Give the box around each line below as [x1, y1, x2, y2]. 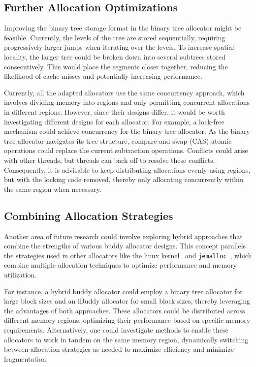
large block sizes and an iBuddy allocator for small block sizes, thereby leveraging [4, 296, 251, 306]
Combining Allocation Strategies [4, 208, 173, 223]
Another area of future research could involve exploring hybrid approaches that [4, 231, 243, 241]
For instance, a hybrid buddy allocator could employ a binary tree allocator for [4, 286, 243, 296]
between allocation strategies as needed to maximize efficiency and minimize [4, 344, 234, 354]
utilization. [4, 269, 37, 279]
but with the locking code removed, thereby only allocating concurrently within [4, 174, 244, 184]
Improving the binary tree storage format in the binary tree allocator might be [4, 23, 242, 33]
